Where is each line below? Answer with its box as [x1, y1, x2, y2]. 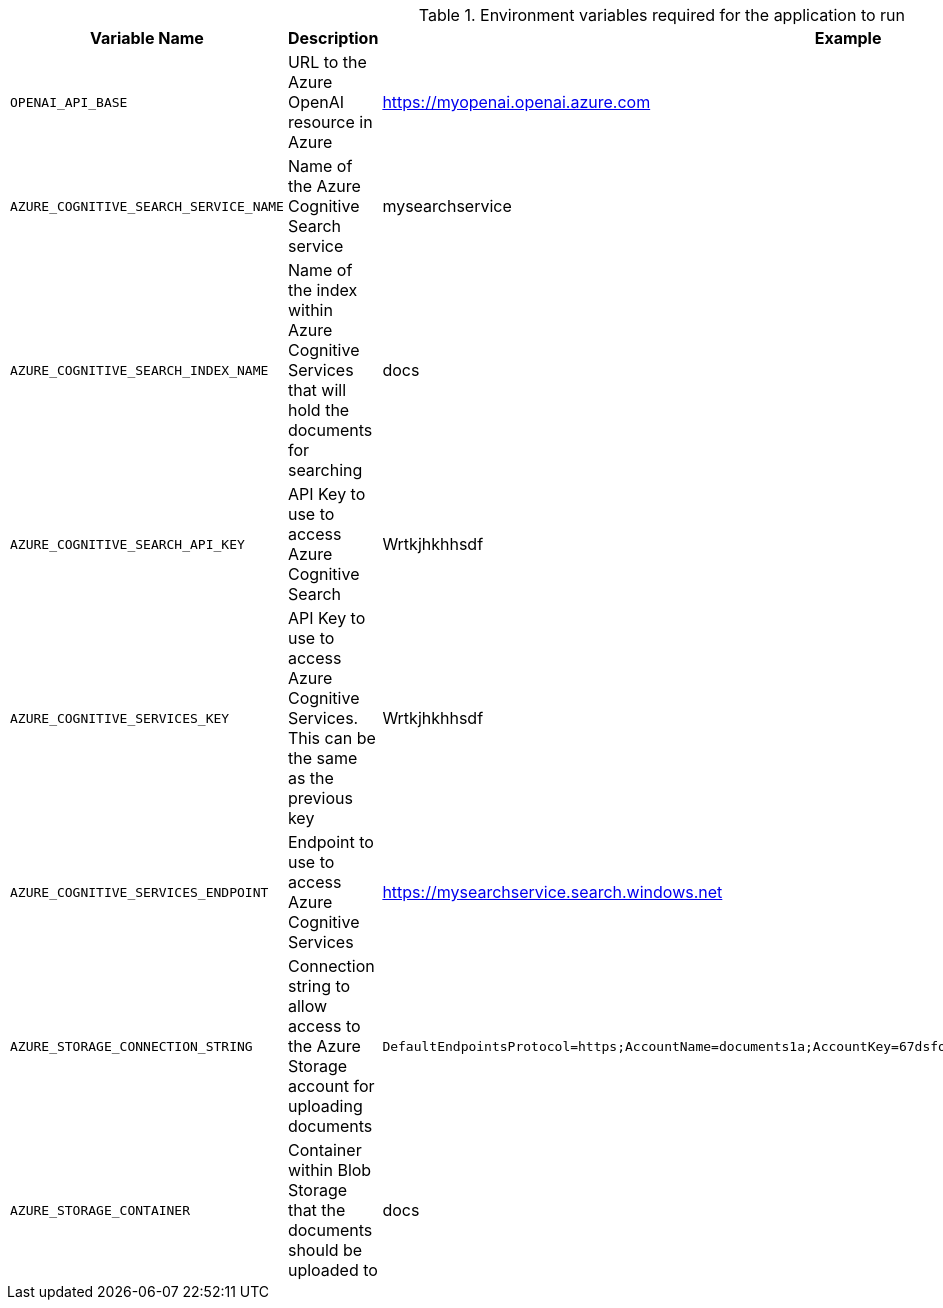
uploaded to [287, 1260, 378, 1280]
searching [287, 460, 363, 480]
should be [287, 1240, 363, 1260]
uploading [287, 1096, 363, 1116]
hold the [287, 400, 350, 420]
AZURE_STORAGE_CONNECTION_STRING [10, 1038, 253, 1054]
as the [287, 768, 334, 788]
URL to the [287, 52, 367, 72]
